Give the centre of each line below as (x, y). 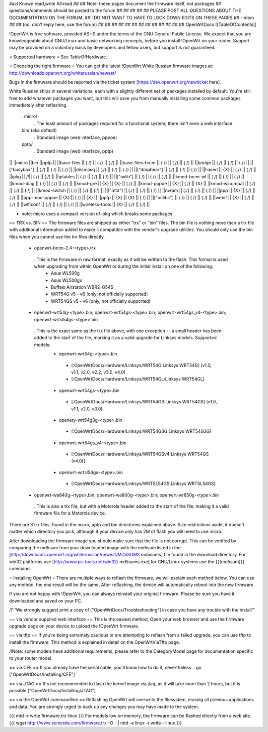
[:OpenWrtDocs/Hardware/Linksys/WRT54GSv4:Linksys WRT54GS (140, 454)
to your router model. (31, 658)
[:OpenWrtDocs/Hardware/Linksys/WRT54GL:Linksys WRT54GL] (138, 379)
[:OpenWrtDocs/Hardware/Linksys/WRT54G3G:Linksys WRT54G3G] (141, 431)
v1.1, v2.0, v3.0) (87, 409)
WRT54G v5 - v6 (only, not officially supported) (100, 294)
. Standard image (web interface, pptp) (74, 151)
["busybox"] (22, 170)
